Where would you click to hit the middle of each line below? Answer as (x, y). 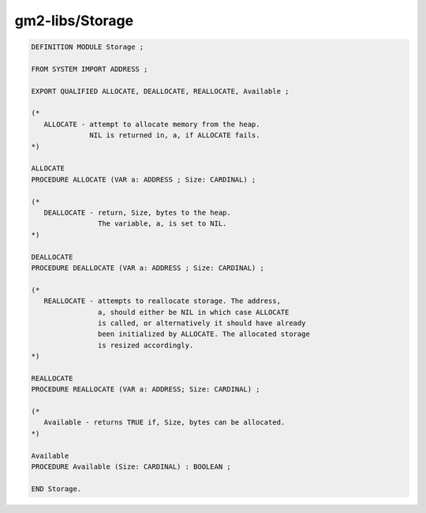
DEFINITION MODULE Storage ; (88, 47)
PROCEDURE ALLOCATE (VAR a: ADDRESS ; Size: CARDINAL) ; (144, 179)
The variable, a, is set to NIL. (162, 224)
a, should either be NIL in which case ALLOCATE (193, 312)
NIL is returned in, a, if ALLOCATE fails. (175, 135)
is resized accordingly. (146, 345)
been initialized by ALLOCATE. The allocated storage (204, 334)
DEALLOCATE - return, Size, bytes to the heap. (138, 213)
